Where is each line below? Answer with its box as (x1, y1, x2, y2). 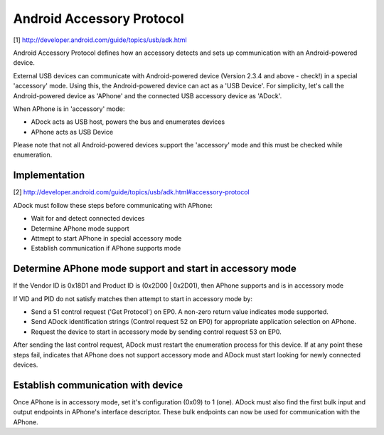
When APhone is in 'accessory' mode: (13, 104, 125, 113)
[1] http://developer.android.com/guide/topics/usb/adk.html (13, 36, 188, 44)
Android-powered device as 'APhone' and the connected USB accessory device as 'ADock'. (13, 91, 282, 100)
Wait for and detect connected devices (31, 214, 145, 223)
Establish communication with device (13, 379, 183, 391)
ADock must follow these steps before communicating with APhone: (13, 201, 213, 209)
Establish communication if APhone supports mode (31, 244, 181, 253)
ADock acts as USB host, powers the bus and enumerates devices (31, 117, 225, 126)
